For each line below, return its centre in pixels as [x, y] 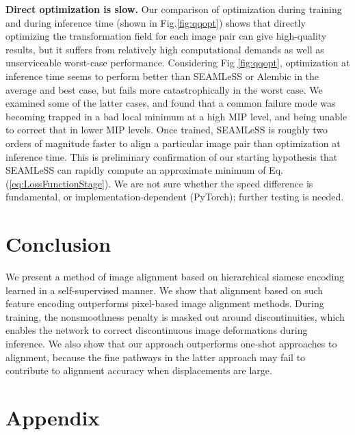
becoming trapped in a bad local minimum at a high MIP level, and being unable [176, 116]
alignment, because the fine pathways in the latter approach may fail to [156, 357]
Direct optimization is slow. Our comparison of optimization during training [174, 9]
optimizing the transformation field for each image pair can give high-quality [166, 36]
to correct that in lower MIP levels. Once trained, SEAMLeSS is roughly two [167, 130]
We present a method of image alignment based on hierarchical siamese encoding [175, 277]
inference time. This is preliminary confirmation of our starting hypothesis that [172, 156]
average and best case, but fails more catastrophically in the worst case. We [164, 89]
